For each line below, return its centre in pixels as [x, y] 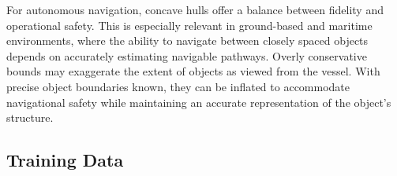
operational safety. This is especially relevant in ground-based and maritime [189, 25]
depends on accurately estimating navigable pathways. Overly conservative [187, 55]
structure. [30, 117]
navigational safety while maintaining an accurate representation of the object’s [199, 102]
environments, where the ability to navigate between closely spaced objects [187, 40]
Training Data [65, 160]
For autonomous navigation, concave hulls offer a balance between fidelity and [195, 9]
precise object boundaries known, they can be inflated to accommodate [178, 86]
